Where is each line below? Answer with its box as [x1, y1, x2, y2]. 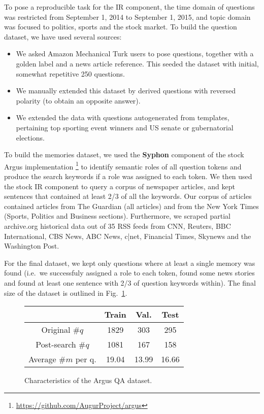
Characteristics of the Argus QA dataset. [24, 375, 152, 386]
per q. [75, 353, 96, 365]
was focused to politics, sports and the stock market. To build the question [4, 21, 237, 32]
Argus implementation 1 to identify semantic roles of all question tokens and [4, 159, 242, 171]
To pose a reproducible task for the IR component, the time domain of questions [4, 2, 255, 12]
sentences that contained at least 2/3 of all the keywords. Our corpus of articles [4, 191, 252, 201]
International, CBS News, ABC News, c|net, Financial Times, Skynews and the [4, 230, 251, 241]
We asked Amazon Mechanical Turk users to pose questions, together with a [16, 48, 254, 59]
